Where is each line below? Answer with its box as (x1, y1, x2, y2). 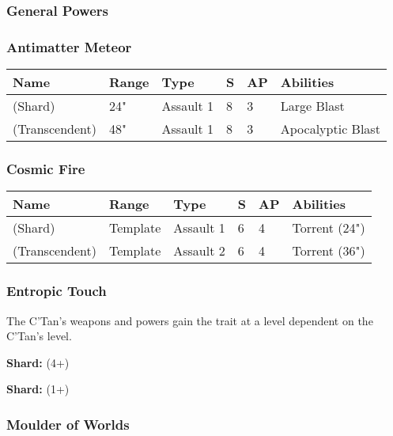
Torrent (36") (292, 241, 365, 260)
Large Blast (280, 97, 345, 116)
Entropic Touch (6, 281, 107, 301)
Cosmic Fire (6, 158, 85, 178)
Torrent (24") (292, 218, 365, 237)
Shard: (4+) (6, 354, 70, 370)
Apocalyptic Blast (280, 119, 380, 138)
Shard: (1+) (6, 381, 70, 397)
